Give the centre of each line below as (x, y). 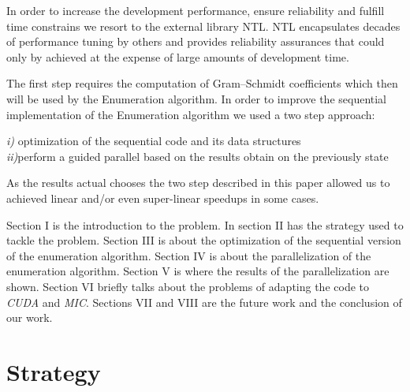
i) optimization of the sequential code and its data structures (154, 141)
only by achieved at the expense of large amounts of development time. (178, 56)
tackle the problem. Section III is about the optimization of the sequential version (204, 240)
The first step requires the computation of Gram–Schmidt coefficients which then (202, 83)
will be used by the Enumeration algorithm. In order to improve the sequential (197, 98)
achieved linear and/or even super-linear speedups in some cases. (163, 198)
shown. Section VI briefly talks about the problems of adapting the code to (188, 286)
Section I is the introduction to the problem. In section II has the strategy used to (205, 224)
